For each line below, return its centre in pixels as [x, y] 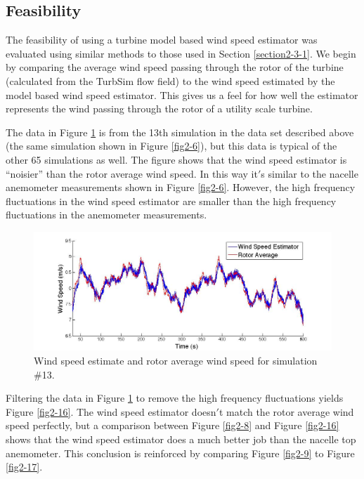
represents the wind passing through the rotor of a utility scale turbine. [159, 109]
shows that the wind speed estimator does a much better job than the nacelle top [181, 439]
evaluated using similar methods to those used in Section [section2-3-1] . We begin [181, 53]
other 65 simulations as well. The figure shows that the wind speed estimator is [176, 159]
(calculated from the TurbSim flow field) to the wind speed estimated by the [170, 80]
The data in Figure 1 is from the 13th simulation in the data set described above [180, 132]
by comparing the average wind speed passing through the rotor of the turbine [175, 67]
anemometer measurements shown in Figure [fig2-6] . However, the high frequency [181, 187]
